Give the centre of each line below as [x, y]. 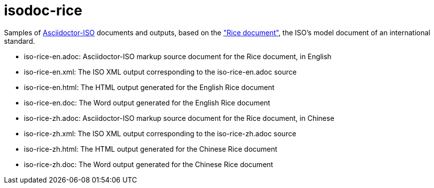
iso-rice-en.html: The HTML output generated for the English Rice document [149, 87]
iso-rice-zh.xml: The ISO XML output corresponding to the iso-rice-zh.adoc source [160, 133]
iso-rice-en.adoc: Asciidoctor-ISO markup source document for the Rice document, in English [178, 56]
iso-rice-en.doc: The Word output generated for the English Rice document [147, 102]
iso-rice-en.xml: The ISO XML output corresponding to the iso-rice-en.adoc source [160, 72]
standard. [20, 41]
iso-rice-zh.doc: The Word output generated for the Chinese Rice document [149, 164]
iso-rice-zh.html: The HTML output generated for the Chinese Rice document [151, 149]
